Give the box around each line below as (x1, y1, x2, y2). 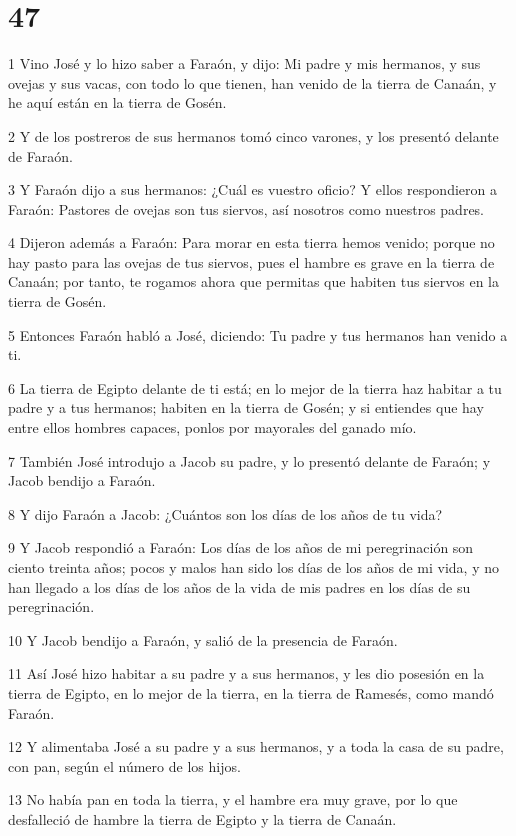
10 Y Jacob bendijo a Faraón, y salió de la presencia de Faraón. (8, 629, 398, 650)
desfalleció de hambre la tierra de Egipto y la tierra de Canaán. (8, 808, 397, 829)
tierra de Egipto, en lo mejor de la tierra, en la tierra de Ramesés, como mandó (8, 682, 494, 703)
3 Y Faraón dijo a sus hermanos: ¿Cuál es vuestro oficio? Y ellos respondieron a (8, 179, 497, 200)
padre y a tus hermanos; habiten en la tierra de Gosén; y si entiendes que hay (8, 397, 484, 418)
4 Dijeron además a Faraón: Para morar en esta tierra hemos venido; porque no (8, 232, 495, 253)
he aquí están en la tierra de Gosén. (8, 92, 227, 113)
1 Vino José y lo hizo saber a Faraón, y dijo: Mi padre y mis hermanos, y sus (8, 53, 481, 74)
